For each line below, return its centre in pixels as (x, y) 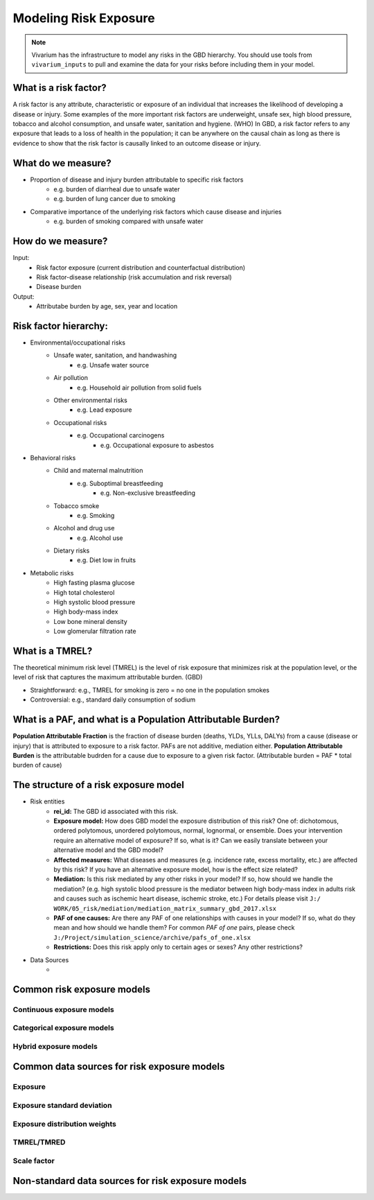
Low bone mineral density (90, 621)
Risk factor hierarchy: (61, 326)
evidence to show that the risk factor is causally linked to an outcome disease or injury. (137, 143)
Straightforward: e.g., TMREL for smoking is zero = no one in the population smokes (150, 690)
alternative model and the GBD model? (109, 850)
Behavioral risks (53, 458)
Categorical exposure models (63, 1028)
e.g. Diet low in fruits (107, 560)
